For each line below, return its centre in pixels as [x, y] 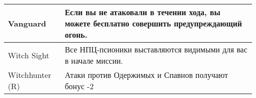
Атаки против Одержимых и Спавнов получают [146, 75]
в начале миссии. [94, 61]
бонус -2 [79, 86]
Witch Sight [29, 55]
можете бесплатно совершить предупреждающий [153, 23]
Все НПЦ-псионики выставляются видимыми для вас [156, 49]
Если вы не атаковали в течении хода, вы [143, 12]
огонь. [76, 35]
